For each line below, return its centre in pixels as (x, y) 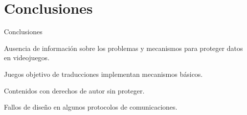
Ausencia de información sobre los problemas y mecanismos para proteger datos (123, 48)
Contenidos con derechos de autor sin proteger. (74, 90)
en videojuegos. (27, 57)
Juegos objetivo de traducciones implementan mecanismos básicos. (103, 74)
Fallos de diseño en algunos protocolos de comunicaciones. (91, 107)
